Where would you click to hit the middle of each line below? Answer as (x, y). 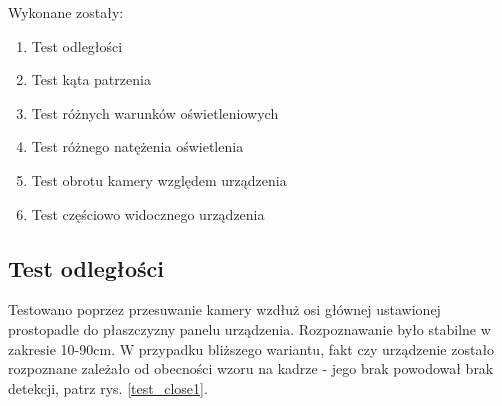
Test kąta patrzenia (91, 79)
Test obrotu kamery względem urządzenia (159, 179)
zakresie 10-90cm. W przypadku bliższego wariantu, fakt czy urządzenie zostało (251, 348)
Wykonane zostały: (66, 12)
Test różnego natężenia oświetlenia (137, 146)
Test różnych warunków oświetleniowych (155, 112)
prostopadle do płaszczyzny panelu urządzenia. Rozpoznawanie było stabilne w (249, 328)
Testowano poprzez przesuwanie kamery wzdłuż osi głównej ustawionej (224, 309)
